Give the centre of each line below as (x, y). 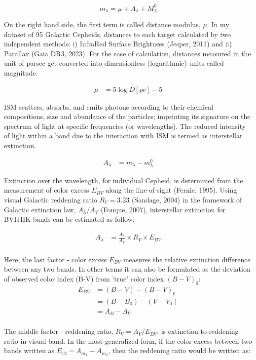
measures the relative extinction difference (187, 259)
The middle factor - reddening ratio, (59, 331)
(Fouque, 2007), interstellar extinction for (163, 209)
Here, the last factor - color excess (55, 259)
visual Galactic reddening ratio (51, 199)
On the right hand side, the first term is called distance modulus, (102, 24)
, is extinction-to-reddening (198, 331)
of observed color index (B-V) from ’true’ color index (84, 278)
